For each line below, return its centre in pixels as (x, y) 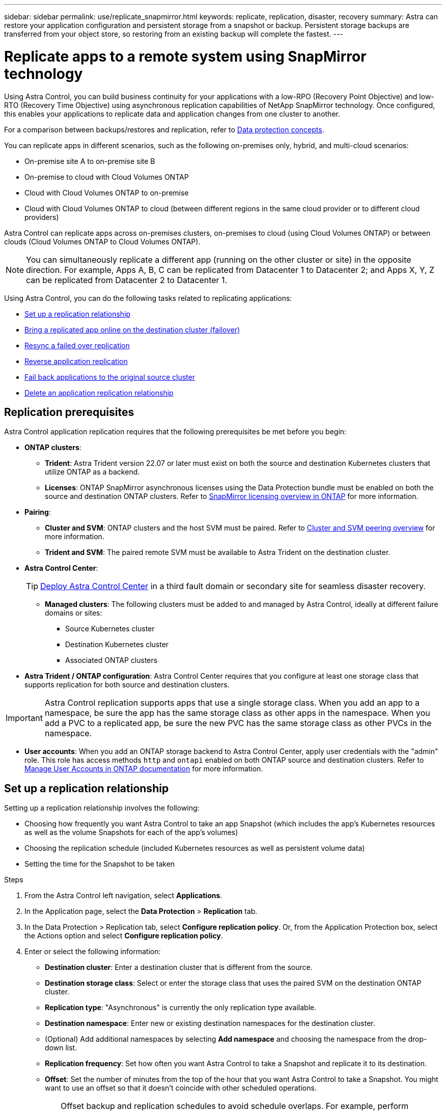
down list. (61, 1048)
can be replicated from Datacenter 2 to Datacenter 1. (127, 280)
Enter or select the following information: (93, 952)
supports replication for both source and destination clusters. (127, 685)
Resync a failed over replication (77, 345)
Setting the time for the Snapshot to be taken (100, 864)
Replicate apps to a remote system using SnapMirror (185, 56)
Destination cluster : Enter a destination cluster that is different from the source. (179, 967)
